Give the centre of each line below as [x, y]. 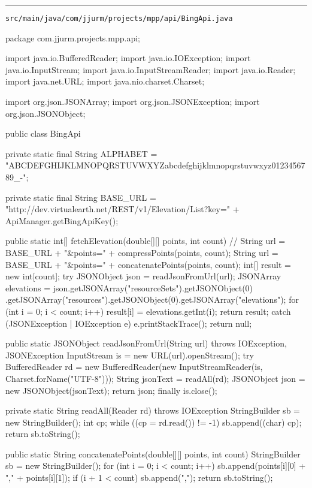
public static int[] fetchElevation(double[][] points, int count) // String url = [146, 241]
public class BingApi [43, 133]
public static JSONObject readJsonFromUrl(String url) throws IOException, [146, 343]
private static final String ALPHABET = [81, 153]
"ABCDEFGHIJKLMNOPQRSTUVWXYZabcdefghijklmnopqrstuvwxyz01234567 [155, 165]
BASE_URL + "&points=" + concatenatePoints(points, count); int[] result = [148, 264]
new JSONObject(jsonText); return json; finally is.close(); [111, 390]
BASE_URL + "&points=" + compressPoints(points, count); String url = [142, 252]
